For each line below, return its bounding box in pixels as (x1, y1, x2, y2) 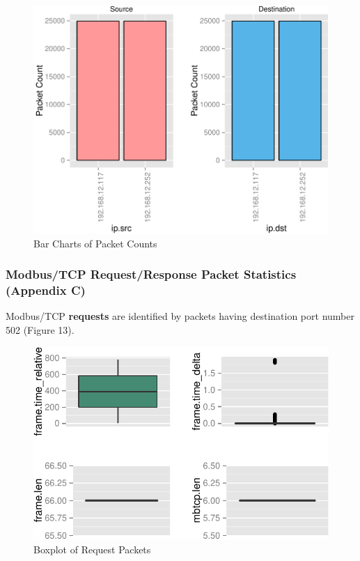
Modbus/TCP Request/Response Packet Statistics (6, 266, 297, 283)
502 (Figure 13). (6, 322, 75, 337)
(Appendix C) (6, 282, 86, 299)
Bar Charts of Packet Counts (33, 236, 157, 250)
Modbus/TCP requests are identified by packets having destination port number (6, 309, 354, 323)
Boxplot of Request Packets (33, 541, 151, 556)
